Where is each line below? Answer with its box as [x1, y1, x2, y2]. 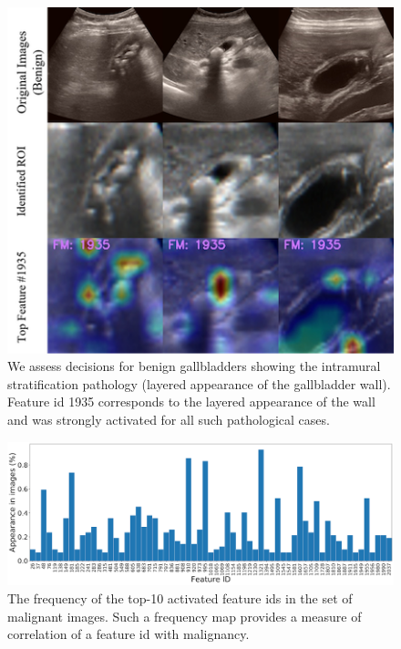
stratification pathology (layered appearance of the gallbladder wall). [7, 374, 391, 393]
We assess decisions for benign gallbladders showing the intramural [7, 356, 381, 376]
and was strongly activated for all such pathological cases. [7, 410, 330, 429]
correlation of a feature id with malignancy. [7, 624, 250, 644]
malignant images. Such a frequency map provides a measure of [7, 606, 362, 625]
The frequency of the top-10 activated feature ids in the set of [7, 588, 353, 607]
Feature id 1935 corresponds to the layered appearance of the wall [7, 392, 375, 411]
